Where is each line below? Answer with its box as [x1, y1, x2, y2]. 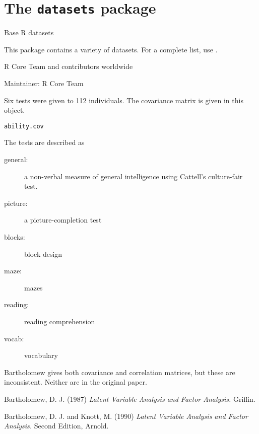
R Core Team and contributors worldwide [4, 61, 133, 71]
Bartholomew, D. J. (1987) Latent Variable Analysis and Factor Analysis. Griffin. [4, 393, 255, 404]
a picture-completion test [24, 214, 102, 225]
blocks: [4, 232, 25, 242]
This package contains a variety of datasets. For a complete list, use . [4, 44, 218, 54]
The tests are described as [4, 137, 85, 148]
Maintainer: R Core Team [4, 78, 84, 89]
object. [4, 105, 25, 115]
